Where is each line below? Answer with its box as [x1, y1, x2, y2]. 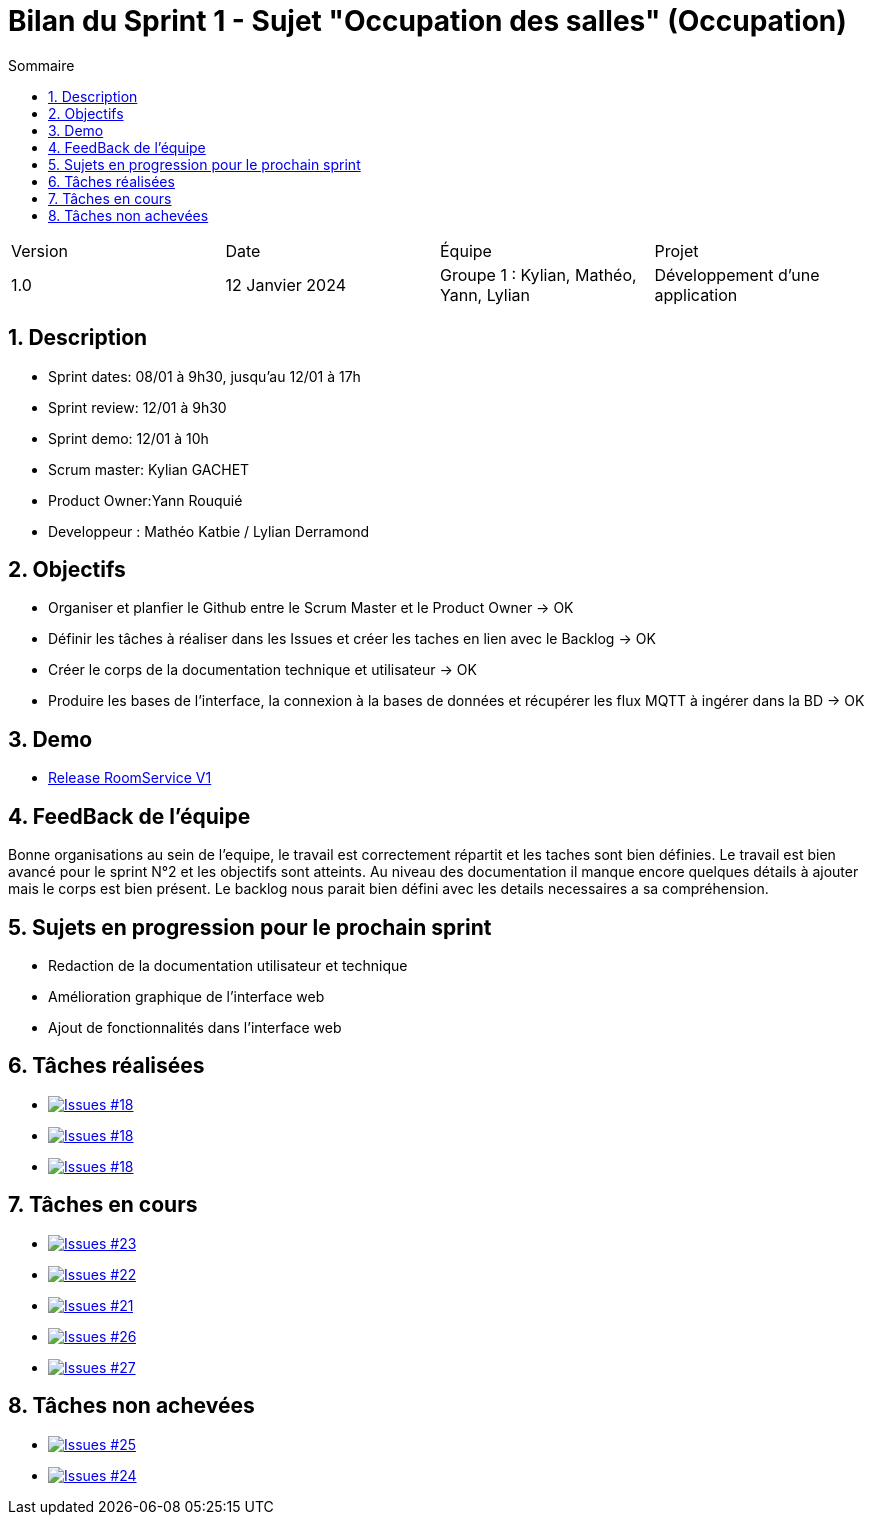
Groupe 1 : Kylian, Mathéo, [440, 264, 637, 285]
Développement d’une [654, 264, 820, 285]
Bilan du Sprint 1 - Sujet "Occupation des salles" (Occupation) [8, 4, 847, 38]
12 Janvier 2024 [225, 274, 347, 295]
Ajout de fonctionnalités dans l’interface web [48, 1018, 342, 1036]
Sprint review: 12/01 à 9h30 [48, 398, 227, 416]
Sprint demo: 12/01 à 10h [48, 429, 209, 447]
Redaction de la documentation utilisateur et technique [48, 956, 408, 974]
